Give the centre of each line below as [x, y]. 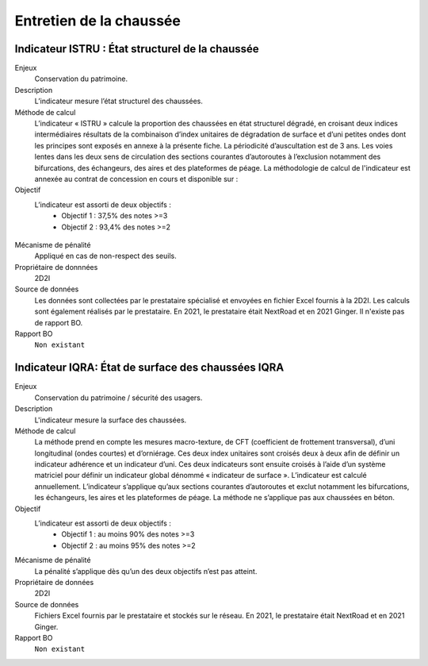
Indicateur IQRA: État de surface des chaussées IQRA [149, 368]
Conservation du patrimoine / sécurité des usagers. [118, 398]
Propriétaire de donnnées [56, 267]
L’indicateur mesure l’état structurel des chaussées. [119, 101]
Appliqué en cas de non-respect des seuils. [106, 256]
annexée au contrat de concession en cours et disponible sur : [136, 179]
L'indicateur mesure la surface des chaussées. [111, 420]
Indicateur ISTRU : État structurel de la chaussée [137, 49]
